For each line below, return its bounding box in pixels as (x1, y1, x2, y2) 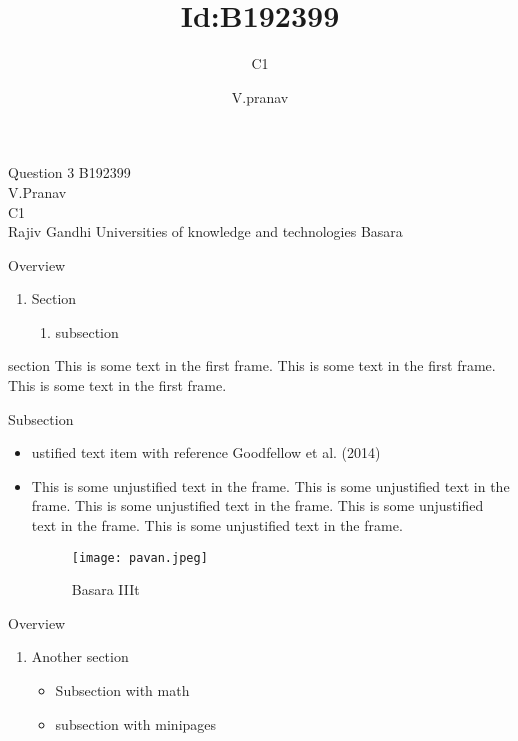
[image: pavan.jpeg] (71, 550, 208, 565)
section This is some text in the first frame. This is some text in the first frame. (8, 355, 496, 376)
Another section (31, 646, 129, 667)
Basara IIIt (71, 579, 140, 600)
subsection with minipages (55, 713, 217, 734)
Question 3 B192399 (8, 162, 131, 183)
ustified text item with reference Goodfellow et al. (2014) (31, 442, 381, 463)
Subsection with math (55, 680, 190, 701)
